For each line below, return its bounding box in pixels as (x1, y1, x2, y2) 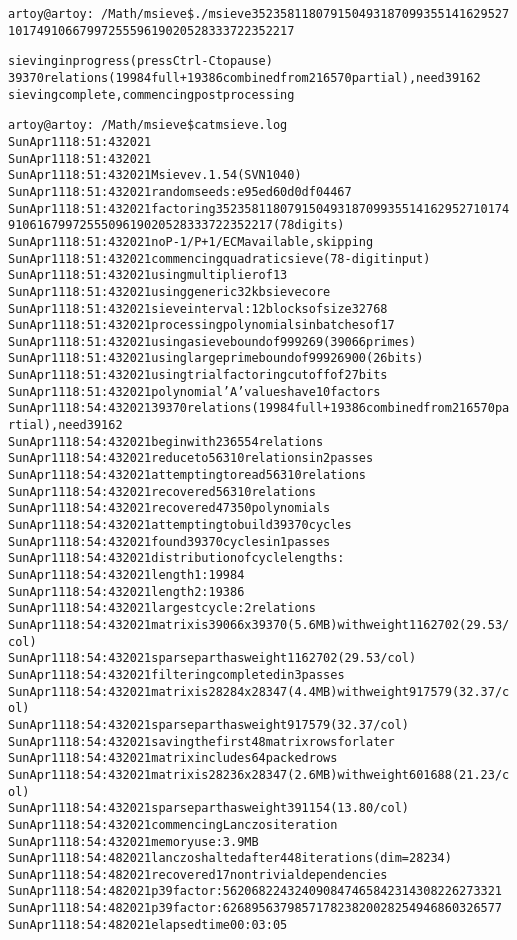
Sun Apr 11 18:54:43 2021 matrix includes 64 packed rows (8, 751, 338, 766)
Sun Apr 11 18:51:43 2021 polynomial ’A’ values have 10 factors (8, 384, 381, 399)
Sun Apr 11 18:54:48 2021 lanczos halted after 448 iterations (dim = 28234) (8, 851, 452, 866)
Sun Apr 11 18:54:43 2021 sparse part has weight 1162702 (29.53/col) (8, 651, 417, 666)
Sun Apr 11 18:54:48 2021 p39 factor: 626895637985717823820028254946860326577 (8, 901, 503, 916)
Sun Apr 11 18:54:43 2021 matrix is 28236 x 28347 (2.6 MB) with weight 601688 (8, 767, 452, 782)
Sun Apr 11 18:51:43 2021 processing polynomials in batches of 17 (8, 318, 395, 333)
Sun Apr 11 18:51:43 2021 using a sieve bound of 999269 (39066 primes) (8, 334, 417, 349)
